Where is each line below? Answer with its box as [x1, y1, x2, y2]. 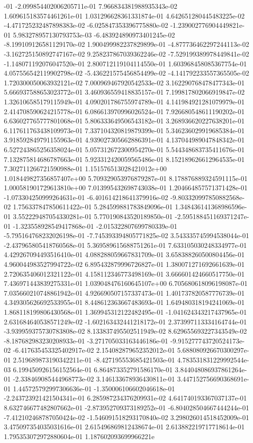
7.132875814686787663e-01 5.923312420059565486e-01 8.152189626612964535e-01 [4, 154, 245, 164]
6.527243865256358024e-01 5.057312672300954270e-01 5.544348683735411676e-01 [4, 144, 245, 154]
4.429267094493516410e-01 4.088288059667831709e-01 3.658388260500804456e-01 [4, 249, 245, 260]
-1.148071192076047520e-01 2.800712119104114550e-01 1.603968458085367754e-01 [4, 58, 247, 68]
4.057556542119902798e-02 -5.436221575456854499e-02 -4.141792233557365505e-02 [4, 68, 249, 78]
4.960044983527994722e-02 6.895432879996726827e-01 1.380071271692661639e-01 [4, 259, 245, 269]
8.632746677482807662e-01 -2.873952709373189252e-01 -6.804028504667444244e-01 [4, 402, 249, 412]
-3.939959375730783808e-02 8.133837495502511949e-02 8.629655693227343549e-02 [4, 326, 247, 336]
